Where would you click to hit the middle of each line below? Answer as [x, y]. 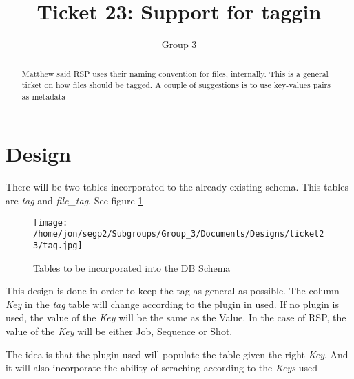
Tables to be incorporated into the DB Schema [132, 267]
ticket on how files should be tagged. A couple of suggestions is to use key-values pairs [176, 85]
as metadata [44, 96]
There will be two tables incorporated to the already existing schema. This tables [177, 187]
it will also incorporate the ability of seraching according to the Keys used [162, 368]
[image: [51, 223]
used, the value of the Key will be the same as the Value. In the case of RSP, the [176, 317]
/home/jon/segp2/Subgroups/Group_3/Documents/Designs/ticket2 [179, 234]
